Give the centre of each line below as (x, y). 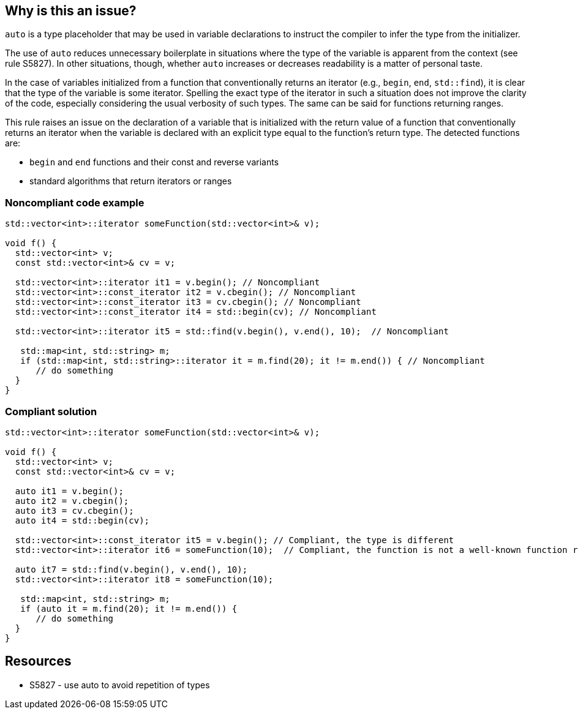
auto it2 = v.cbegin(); (72, 501)
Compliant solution (51, 411)
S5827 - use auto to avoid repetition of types (120, 685)
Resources (38, 661)
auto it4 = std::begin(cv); (82, 520)
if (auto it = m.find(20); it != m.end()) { (129, 608)
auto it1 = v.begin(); (69, 491)
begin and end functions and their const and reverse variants (154, 162)
